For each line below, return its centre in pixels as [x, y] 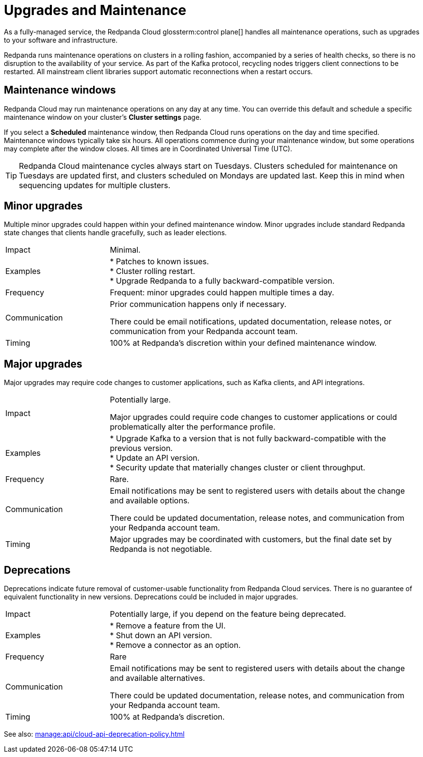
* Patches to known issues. [159, 262]
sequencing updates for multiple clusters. [95, 185]
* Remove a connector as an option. [175, 645]
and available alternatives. [157, 678]
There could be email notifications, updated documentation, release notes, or [251, 322]
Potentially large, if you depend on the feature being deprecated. [228, 614]
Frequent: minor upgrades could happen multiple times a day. [222, 293]
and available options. [150, 501]
